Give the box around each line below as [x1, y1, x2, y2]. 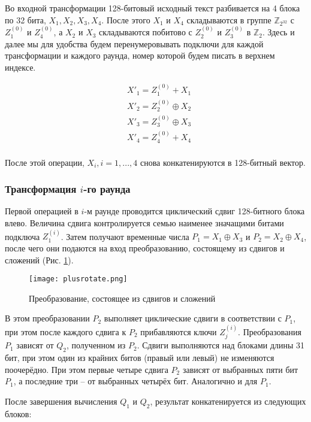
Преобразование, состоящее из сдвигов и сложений [29, 292, 216, 304]
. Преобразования [238, 325, 301, 338]
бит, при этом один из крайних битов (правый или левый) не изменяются [5, 351, 274, 364]
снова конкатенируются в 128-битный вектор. [140, 156, 306, 168]
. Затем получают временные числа [61, 230, 189, 242]
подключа [5, 230, 40, 242]
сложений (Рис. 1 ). [5, 253, 74, 266]
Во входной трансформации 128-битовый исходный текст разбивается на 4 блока [5, 2, 300, 14]
